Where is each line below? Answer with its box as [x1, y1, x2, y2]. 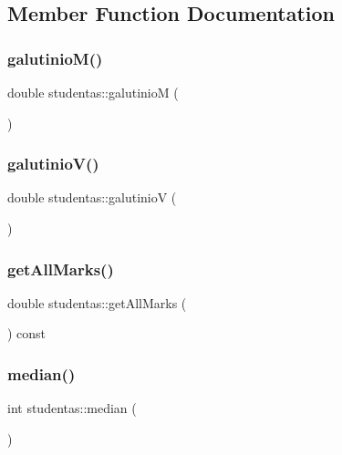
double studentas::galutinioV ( [7, 188, 177, 207]
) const [7, 324, 47, 343]
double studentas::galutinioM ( [7, 83, 179, 101]
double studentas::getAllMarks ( [7, 293, 187, 312]
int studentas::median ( [7, 398, 137, 418]
